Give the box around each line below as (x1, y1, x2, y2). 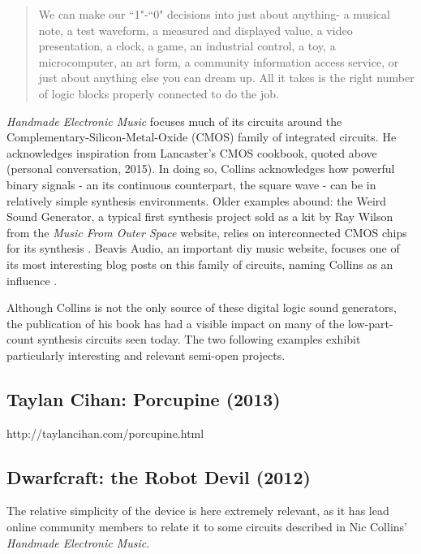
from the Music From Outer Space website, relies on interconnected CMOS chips (6, 223, 407, 240)
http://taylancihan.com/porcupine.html (6, 424, 204, 441)
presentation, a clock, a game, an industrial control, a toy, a (38, 37, 336, 54)
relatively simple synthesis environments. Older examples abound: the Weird (6, 192, 387, 209)
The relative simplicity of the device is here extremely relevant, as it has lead (6, 502, 389, 519)
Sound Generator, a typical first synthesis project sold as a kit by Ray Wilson (6, 208, 393, 225)
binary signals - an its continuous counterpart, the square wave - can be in (6, 175, 376, 193)
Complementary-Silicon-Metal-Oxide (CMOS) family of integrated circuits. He (6, 128, 397, 145)
